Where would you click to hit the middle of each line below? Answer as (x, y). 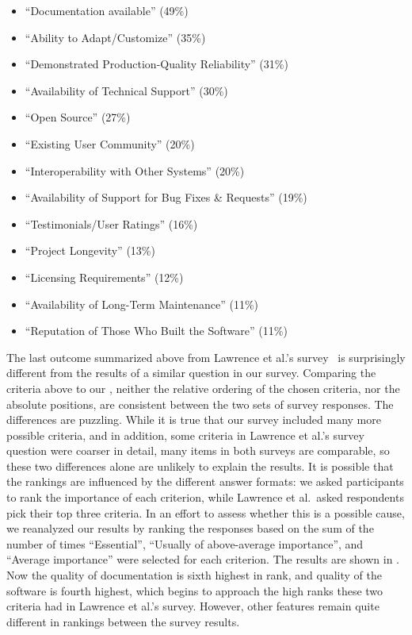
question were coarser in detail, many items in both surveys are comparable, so (198, 450)
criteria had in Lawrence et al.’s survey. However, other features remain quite (193, 606)
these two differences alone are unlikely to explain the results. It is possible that (200, 466)
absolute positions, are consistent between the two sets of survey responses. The (200, 404)
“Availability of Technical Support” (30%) (126, 90)
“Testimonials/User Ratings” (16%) (111, 223)
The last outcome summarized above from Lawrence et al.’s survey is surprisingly (206, 357)
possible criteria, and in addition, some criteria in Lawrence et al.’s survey (185, 435)
